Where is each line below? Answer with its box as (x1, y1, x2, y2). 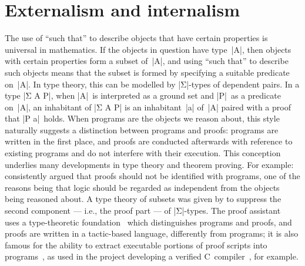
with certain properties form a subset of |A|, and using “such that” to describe (5, 55, 289, 67)
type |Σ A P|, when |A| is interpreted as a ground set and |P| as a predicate (5, 89, 281, 102)
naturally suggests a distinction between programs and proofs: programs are (5, 123, 279, 136)
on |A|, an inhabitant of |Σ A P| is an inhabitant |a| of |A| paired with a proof (5, 100, 291, 113)
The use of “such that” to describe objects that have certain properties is (5, 32, 268, 44)
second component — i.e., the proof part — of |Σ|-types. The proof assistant (5, 204, 281, 217)
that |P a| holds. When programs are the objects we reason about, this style (5, 112, 280, 124)
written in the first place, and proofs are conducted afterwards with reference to (5, 135, 293, 147)
